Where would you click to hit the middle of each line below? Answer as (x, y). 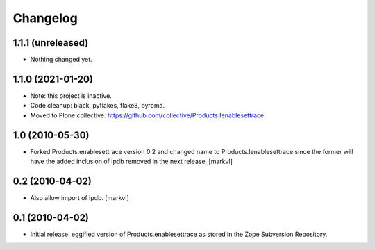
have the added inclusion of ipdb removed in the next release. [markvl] (131, 161)
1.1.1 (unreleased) (51, 43)
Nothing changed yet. (61, 60)
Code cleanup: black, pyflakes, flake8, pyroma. (98, 106)
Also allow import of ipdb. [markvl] (80, 197)
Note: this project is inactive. (71, 95)
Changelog (45, 18)
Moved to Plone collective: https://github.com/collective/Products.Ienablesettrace (147, 115)
